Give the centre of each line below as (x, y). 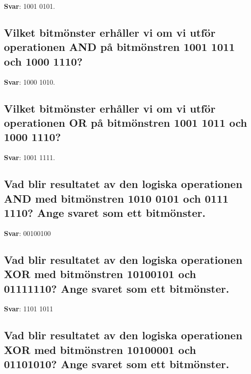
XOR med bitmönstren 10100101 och (100, 274)
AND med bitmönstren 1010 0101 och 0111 (116, 198)
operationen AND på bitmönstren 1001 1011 (120, 47)
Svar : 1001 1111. (30, 157)
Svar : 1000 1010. (30, 82)
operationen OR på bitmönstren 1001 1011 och (125, 122)
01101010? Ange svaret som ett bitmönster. (117, 364)
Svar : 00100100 (27, 233)
